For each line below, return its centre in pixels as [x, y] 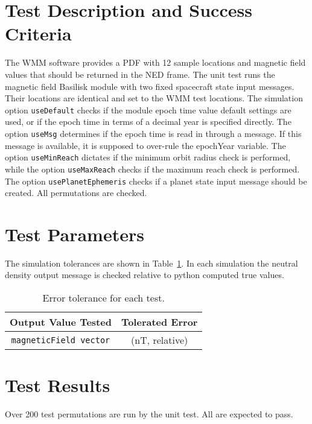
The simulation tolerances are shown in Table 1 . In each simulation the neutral [151, 263]
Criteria [38, 33]
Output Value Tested [61, 322]
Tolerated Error [159, 322]
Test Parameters [75, 234]
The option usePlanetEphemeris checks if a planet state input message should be [156, 181]
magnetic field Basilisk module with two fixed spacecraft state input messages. [150, 86]
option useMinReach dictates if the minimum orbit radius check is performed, [148, 157]
